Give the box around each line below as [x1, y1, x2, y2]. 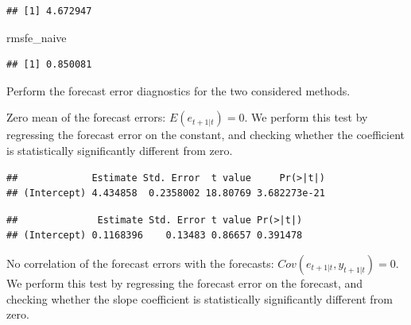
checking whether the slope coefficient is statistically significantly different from [6, 290, 393, 307]
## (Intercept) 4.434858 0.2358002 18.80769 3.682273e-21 [6, 188, 325, 199]
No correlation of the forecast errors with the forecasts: [6, 254, 274, 271]
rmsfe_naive [6, 29, 67, 45]
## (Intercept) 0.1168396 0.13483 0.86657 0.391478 [6, 230, 303, 242]
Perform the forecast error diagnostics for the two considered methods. [6, 82, 351, 99]
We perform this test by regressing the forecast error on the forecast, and [6, 274, 363, 291]
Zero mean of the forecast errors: [6, 109, 166, 126]
